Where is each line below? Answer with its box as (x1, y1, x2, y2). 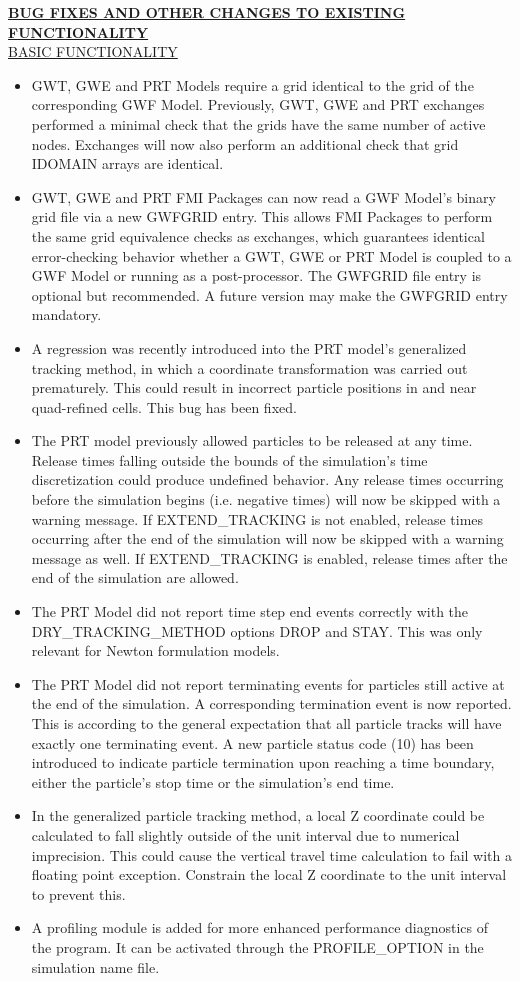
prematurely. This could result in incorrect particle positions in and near (31, 377, 477, 398)
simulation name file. (31, 956, 160, 977)
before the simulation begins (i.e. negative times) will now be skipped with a (31, 489, 501, 510)
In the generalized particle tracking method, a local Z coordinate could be (31, 805, 485, 826)
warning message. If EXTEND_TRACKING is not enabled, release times (31, 508, 484, 529)
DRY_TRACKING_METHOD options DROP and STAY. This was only (31, 620, 483, 641)
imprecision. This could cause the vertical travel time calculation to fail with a (31, 844, 513, 865)
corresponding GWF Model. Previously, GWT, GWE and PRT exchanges (31, 94, 485, 115)
